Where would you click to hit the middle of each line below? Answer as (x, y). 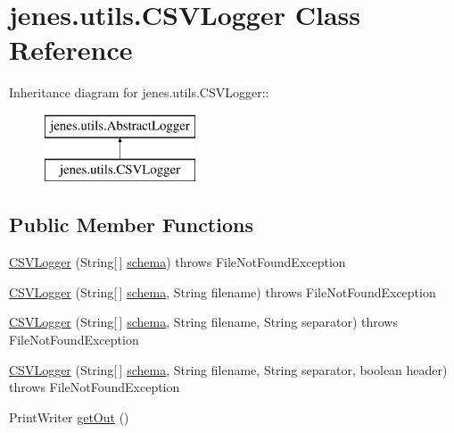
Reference (71, 50)
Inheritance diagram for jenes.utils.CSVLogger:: (139, 92)
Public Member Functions (131, 225)
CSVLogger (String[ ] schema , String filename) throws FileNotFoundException (223, 291)
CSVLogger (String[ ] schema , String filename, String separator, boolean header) (228, 369)
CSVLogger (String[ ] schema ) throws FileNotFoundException (177, 262)
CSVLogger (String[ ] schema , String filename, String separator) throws (203, 322)
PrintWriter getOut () (69, 416)
